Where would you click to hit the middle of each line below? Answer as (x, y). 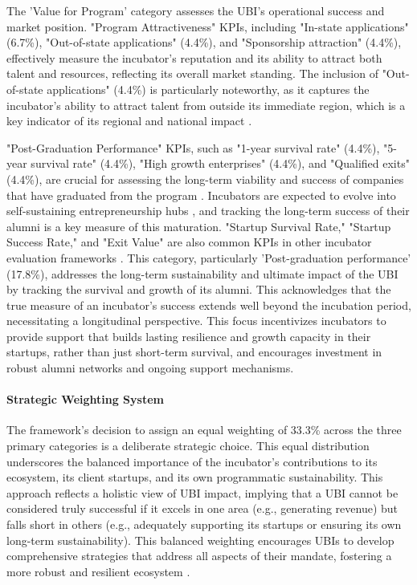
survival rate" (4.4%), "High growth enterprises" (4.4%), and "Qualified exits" (220, 163)
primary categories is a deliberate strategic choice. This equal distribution (188, 446)
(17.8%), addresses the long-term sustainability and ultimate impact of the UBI (202, 273)
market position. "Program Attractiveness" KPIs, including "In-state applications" (208, 26)
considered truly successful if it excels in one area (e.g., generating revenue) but (202, 508)
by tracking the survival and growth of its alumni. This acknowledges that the (199, 289)
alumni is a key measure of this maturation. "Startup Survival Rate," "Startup (199, 226)
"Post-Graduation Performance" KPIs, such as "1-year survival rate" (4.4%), (193, 147)
